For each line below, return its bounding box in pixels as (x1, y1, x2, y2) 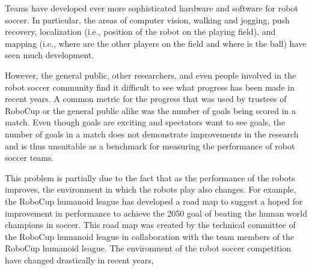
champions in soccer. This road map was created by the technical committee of (5, 218, 296, 231)
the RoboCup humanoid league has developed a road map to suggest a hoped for (5, 194, 303, 207)
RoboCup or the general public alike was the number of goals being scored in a (5, 104, 296, 116)
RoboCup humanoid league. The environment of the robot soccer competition (5, 242, 292, 254)
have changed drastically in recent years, (5, 253, 154, 266)
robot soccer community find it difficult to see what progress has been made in (5, 80, 295, 93)
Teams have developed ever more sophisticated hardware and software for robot (5, 2, 298, 14)
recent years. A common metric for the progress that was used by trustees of (5, 92, 287, 105)
